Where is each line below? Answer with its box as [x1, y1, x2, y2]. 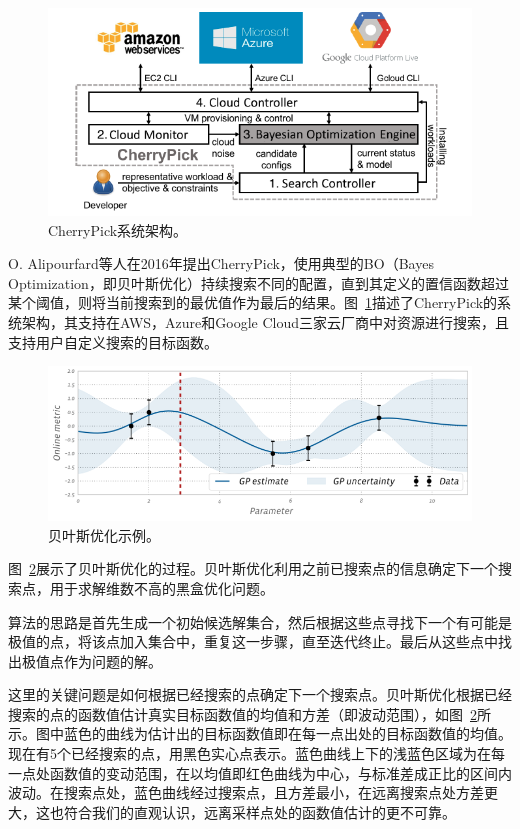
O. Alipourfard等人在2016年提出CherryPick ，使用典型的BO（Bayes [8, 253, 434, 274]
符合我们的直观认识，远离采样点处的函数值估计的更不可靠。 [63, 801, 456, 822]
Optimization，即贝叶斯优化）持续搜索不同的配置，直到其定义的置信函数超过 [8, 272, 509, 293]
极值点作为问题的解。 [21, 650, 162, 671]
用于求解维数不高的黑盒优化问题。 [49, 577, 274, 598]
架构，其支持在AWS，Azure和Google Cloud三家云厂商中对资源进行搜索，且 [21, 312, 510, 333]
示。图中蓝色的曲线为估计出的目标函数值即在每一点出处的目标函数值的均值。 [8, 723, 512, 744]
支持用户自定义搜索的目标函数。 [8, 331, 218, 352]
